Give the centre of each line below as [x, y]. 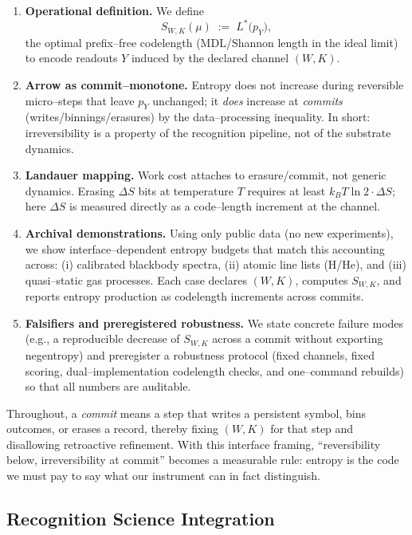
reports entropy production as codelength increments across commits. [194, 296]
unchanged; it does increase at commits [247, 100]
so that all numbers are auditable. [108, 386]
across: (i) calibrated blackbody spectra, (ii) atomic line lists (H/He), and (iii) [216, 264]
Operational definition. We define [114, 10]
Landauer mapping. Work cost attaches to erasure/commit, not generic [206, 175]
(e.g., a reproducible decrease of [102, 338]
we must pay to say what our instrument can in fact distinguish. [164, 476]
